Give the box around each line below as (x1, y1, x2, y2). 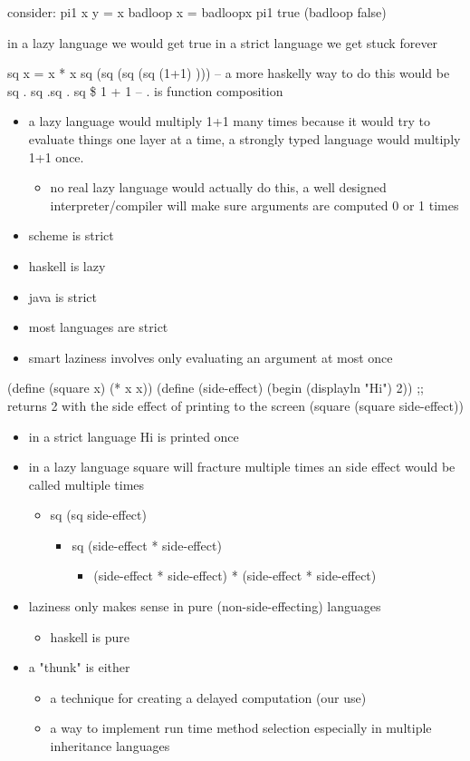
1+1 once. (28, 147, 84, 166)
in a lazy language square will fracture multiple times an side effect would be (28, 457, 456, 476)
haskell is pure (50, 627, 129, 646)
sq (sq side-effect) (50, 505, 147, 524)
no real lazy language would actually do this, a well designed (50, 178, 387, 197)
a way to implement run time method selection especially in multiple (50, 718, 432, 737)
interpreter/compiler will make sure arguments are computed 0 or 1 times (50, 195, 459, 214)
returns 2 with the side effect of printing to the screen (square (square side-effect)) (7, 395, 464, 415)
